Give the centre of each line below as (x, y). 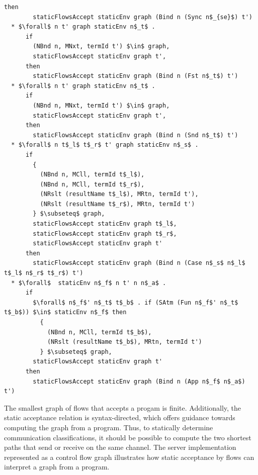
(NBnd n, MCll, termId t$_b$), (99, 332)
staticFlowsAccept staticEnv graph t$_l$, (105, 224)
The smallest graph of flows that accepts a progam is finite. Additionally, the (123, 407)
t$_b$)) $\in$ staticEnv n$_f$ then (65, 312)
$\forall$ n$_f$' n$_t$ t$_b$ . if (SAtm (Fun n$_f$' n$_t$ (136, 302)
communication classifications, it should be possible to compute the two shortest (128, 437)
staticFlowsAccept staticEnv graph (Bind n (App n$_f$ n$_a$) (139, 381)
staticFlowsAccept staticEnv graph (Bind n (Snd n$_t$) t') (136, 135)
